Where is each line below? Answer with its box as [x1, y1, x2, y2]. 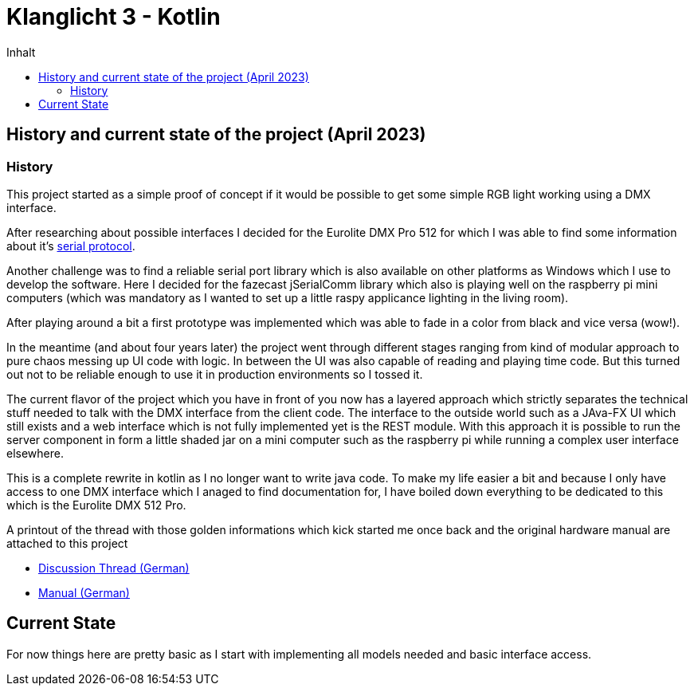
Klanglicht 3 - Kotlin [6, 3, 221, 30]
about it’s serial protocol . [6, 238, 135, 253]
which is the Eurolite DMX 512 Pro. [6, 497, 186, 512]
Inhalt [6, 45, 36, 59]
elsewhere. [6, 446, 64, 460]
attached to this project [6, 536, 128, 550]
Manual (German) [38, 585, 130, 600]
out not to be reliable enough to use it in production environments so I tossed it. [6, 367, 423, 381]
